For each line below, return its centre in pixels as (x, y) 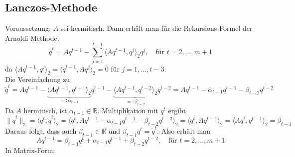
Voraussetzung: (28, 28)
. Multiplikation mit (128, 110)
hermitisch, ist (45, 110)
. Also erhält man (183, 130)
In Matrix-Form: (30, 150)
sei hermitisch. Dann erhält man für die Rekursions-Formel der (156, 28)
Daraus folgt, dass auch (41, 130)
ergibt (177, 110)
